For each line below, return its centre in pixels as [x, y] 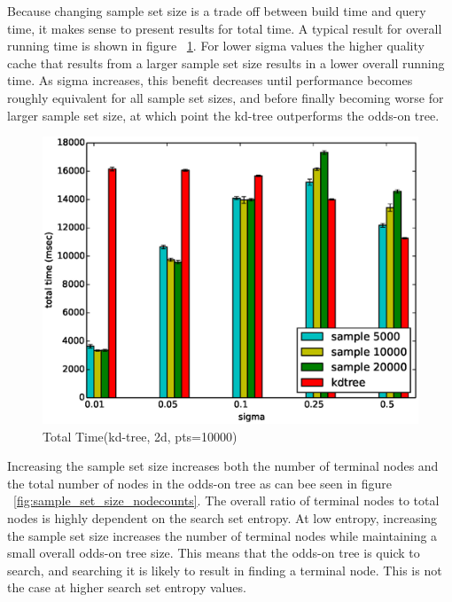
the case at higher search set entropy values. [127, 587]
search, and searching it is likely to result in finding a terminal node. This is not [225, 570]
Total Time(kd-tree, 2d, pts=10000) [140, 436]
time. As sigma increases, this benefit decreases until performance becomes [210, 80]
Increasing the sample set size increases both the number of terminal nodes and [223, 466]
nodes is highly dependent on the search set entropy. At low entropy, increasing [222, 517]
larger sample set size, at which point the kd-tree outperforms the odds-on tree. [223, 115]
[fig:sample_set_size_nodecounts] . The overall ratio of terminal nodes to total [226, 500]
